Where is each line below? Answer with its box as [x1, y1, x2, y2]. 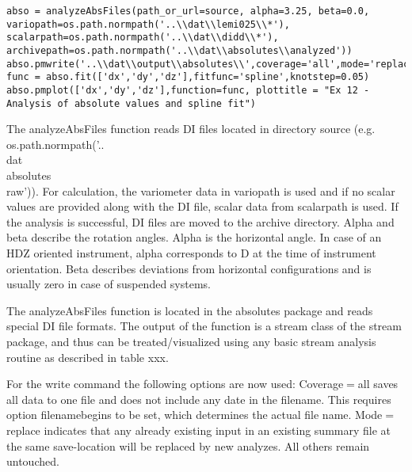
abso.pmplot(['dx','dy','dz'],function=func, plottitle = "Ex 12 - [6, 84, 370, 96]
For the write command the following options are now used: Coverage [6, 375, 344, 392]
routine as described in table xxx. [6, 348, 169, 365]
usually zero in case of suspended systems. [6, 276, 211, 292]
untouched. [6, 453, 59, 470]
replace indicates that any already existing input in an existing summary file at [6, 421, 391, 438]
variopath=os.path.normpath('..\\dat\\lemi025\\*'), [6, 18, 290, 30]
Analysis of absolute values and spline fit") [6, 97, 256, 109]
